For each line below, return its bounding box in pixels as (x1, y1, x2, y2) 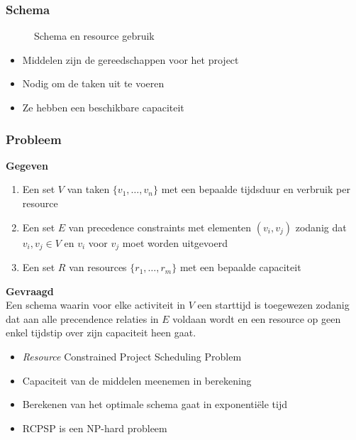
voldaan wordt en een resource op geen (172, 311, 341, 326)
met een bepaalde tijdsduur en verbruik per (161, 182, 350, 197)
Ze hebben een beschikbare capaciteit (22, 100, 184, 114)
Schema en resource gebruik (34, 28, 155, 43)
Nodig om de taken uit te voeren (22, 76, 165, 91)
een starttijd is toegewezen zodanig (197, 297, 350, 312)
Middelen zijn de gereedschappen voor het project (22, 52, 239, 67)
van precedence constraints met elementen (68, 219, 252, 234)
